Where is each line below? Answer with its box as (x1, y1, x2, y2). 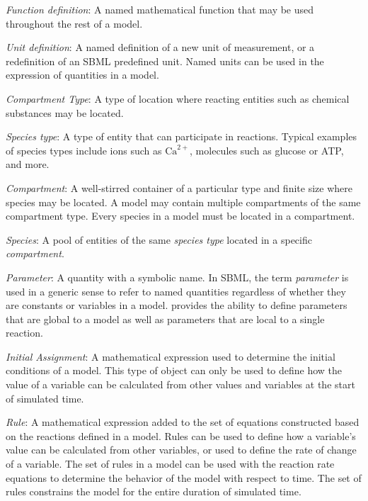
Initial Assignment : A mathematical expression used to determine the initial (6, 349, 335, 364)
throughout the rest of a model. (6, 16, 143, 30)
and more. (6, 157, 50, 171)
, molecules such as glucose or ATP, (190, 142, 344, 157)
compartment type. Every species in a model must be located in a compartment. (6, 208, 355, 223)
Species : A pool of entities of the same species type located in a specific (6, 232, 312, 247)
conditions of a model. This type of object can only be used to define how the (6, 363, 343, 378)
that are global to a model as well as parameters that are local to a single (6, 311, 325, 326)
